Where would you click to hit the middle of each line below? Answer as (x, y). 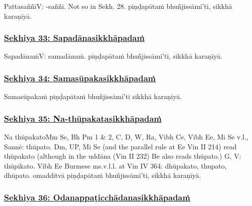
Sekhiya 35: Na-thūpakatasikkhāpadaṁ (83, 118)
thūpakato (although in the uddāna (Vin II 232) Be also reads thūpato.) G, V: (123, 156)
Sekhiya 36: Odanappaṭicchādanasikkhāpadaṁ (97, 197)
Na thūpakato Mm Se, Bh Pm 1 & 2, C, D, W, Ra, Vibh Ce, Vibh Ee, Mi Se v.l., (126, 137)
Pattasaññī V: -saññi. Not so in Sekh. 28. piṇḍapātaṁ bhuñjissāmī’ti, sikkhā (118, 6)
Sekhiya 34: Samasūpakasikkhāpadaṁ (80, 78)
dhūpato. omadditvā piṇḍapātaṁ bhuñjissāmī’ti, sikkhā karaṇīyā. (103, 175)
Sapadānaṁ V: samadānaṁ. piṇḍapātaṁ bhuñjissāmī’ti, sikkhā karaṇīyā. (113, 56)
